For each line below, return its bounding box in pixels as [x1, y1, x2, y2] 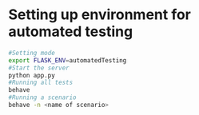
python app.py [8, 71, 56, 79]
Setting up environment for [8, 6, 192, 24]
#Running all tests [8, 78, 74, 87]
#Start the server [8, 64, 70, 72]
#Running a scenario [8, 93, 78, 101]
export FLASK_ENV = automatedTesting [8, 56, 127, 65]
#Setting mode [8, 49, 56, 57]
